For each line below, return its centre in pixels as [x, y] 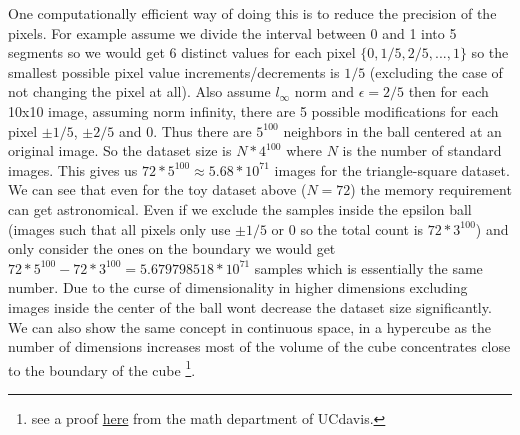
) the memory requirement [431, 189]
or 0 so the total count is [347, 228]
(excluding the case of [436, 71]
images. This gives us [73, 169]
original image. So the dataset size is [120, 150]
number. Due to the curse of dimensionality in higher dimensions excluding [238, 287]
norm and [324, 91]
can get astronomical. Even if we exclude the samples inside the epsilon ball [240, 208]
